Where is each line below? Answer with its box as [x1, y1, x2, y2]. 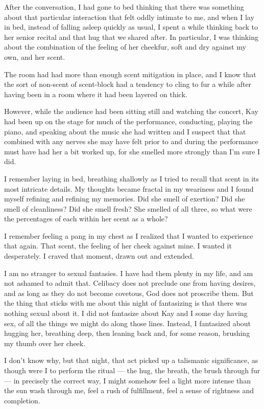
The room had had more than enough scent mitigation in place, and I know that [4, 69, 256, 79]
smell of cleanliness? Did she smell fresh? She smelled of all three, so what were [4, 203, 252, 214]
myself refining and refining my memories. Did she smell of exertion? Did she [4, 193, 245, 204]
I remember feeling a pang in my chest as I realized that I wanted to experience [4, 230, 253, 241]
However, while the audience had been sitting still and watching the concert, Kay [4, 106, 258, 117]
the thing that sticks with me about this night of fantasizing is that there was [4, 298, 247, 308]
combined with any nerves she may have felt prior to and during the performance [4, 136, 258, 147]
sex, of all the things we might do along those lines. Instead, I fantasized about [4, 317, 251, 328]
